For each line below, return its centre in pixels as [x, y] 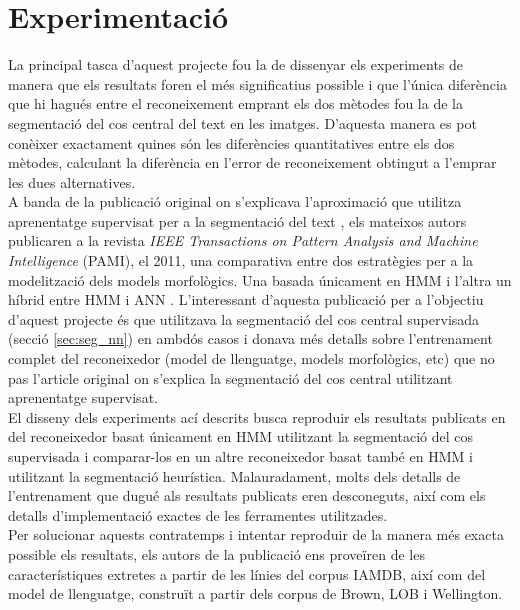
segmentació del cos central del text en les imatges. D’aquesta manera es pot [242, 122]
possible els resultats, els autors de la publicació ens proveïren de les [216, 553]
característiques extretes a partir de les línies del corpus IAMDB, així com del [247, 573]
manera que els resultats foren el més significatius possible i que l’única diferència [257, 83]
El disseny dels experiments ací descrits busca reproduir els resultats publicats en [257, 416]
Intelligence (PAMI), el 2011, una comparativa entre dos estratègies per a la [241, 260]
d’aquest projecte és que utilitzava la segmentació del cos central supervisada [244, 318]
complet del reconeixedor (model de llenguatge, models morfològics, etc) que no [251, 358]
